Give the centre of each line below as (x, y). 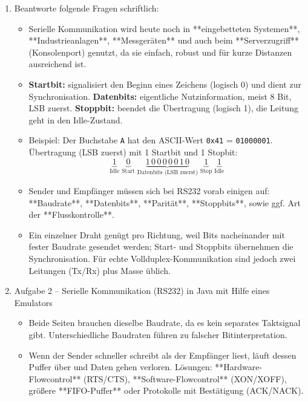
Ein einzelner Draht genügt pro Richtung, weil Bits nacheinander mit (157, 234)
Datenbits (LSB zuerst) (167, 173)
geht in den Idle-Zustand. (76, 119)
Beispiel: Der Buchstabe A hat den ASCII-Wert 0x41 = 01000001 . (151, 140)
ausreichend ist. (57, 64)
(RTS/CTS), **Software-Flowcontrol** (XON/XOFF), (185, 378)
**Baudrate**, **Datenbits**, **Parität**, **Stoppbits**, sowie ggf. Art (165, 202)
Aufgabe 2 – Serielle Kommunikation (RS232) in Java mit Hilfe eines (142, 291)
